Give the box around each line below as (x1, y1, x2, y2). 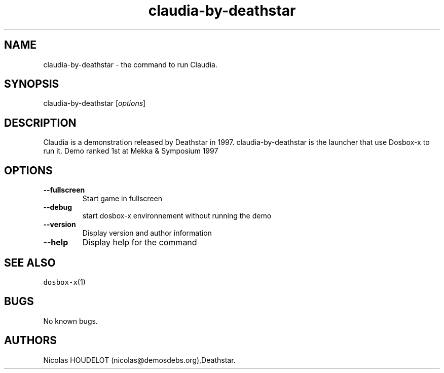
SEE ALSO (4, 256, 56, 269)
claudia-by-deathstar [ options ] (43, 99, 146, 108)
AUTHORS (4, 334, 57, 347)
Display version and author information (82, 229, 212, 238)
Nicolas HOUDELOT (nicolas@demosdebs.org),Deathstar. (43, 355, 236, 364)
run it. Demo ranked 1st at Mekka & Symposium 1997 (43, 146, 218, 156)
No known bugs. (43, 316, 98, 325)
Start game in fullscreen (82, 194, 162, 203)
